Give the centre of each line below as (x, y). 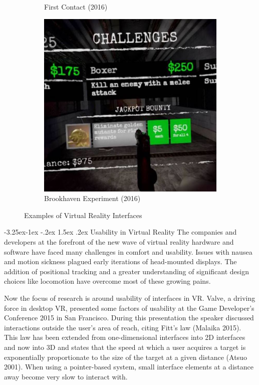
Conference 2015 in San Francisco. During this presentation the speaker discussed (129, 318)
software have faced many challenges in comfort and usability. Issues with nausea (128, 251)
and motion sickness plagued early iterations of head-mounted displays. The (120, 261)
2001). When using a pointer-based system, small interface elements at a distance (129, 367)
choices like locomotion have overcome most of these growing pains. (107, 281)
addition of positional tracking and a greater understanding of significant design (126, 271)
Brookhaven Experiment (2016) (92, 198)
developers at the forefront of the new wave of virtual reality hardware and (119, 241)
